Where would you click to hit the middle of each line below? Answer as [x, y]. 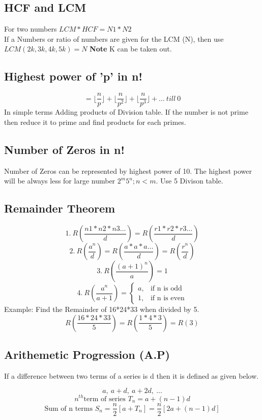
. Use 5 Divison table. [190, 181]
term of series [105, 399]
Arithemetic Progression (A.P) [87, 355]
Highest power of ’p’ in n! [73, 76]
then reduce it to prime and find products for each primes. [95, 122]
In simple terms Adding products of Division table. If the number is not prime [126, 112]
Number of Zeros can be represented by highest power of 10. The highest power [128, 170]
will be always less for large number [60, 181]
